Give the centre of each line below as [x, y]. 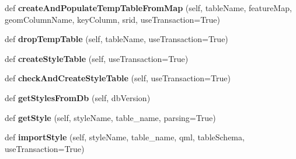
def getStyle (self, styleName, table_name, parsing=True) [110, 117]
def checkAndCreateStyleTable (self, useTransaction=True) [118, 78]
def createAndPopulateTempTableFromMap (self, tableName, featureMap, [148, 8]
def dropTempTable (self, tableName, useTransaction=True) [116, 39]
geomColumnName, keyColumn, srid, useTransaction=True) [113, 19]
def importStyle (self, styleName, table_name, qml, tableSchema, [125, 137]
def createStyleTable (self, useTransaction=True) [97, 58]
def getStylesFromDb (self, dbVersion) [78, 97]
